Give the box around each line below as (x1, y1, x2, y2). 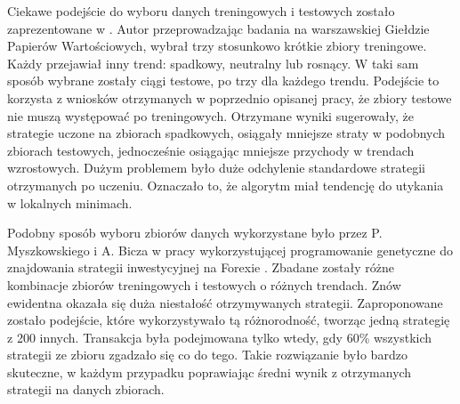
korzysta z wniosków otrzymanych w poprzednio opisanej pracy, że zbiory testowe (7, 88, 452, 107)
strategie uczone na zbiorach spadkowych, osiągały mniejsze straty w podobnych (7, 124, 446, 142)
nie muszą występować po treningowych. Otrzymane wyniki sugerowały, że (7, 106, 414, 125)
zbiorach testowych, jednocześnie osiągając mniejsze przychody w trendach (7, 141, 415, 159)
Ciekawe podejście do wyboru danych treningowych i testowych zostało (7, 2, 395, 20)
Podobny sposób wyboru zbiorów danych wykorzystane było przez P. (7, 223, 383, 242)
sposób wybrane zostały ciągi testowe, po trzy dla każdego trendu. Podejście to (7, 71, 440, 90)
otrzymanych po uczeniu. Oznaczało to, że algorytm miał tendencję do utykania (7, 175, 444, 194)
